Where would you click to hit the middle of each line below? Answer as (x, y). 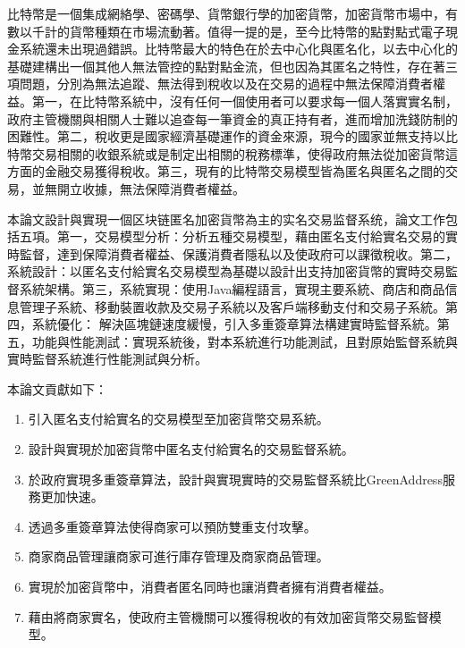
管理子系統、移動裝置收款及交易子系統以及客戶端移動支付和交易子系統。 (232, 306)
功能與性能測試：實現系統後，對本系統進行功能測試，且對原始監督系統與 (245, 341)
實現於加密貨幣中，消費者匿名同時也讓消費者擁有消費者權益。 (210, 587)
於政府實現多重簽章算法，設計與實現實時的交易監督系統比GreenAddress (235, 479)
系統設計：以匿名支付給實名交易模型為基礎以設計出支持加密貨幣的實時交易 (226, 271)
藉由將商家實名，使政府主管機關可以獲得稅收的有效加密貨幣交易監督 (228, 616)
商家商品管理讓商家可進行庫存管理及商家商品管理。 (178, 556)
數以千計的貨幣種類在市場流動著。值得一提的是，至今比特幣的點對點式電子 (226, 31)
